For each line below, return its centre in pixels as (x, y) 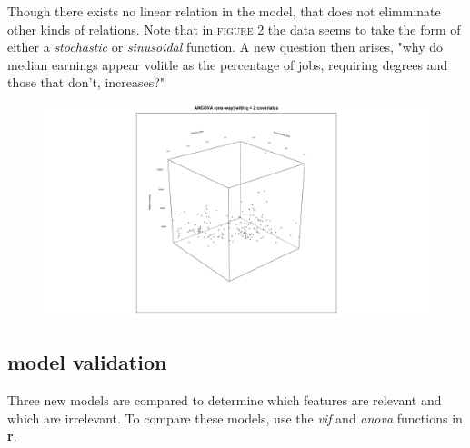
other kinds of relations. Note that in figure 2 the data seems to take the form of (234, 29)
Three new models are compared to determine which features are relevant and (225, 399)
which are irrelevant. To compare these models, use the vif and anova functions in (235, 418)
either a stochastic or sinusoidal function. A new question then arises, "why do (225, 47)
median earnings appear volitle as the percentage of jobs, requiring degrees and (228, 64)
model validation (87, 362)
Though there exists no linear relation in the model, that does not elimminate (224, 11)
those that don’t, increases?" (86, 82)
